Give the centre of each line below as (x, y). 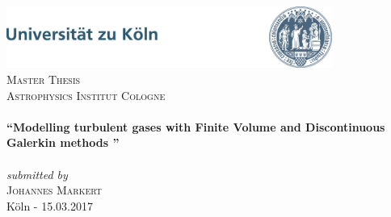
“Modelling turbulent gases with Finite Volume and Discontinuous (196, 126)
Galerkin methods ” (63, 142)
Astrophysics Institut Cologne (86, 95)
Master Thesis (44, 79)
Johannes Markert (55, 190)
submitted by (37, 174)
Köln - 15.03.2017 (50, 205)
